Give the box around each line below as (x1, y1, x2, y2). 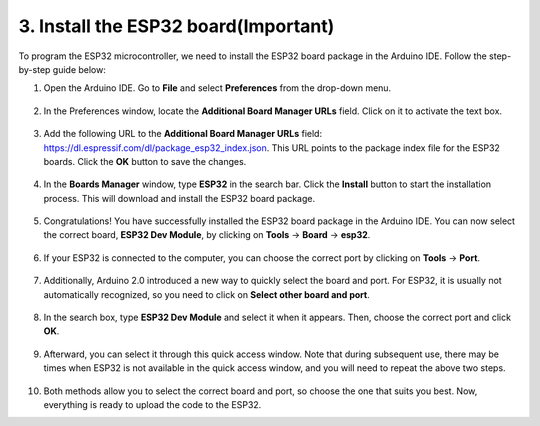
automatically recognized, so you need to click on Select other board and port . (43, 288, 370, 300)
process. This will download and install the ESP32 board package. (43, 192, 315, 204)
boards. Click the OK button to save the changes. (43, 155, 247, 167)
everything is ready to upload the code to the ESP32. (43, 398, 262, 410)
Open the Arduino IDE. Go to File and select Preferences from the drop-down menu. (43, 82, 392, 94)
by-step (18, 63, 51, 75)
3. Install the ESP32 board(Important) (18, 15, 335, 37)
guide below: (52, 63, 107, 75)
